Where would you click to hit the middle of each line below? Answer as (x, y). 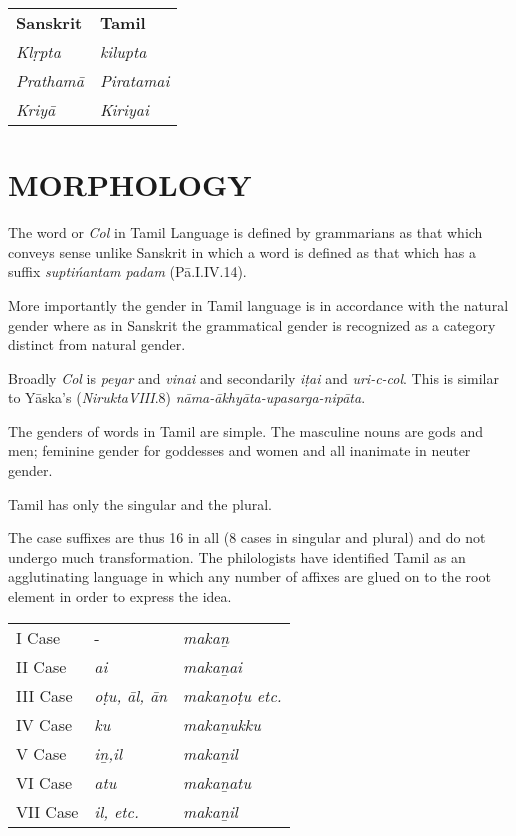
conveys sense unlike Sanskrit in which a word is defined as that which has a (242, 251)
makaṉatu (217, 782)
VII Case (47, 811)
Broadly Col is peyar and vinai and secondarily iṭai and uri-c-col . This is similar (253, 377)
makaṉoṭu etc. (232, 695)
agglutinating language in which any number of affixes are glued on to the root (249, 576)
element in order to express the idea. (120, 596)
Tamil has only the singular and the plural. (140, 503)
